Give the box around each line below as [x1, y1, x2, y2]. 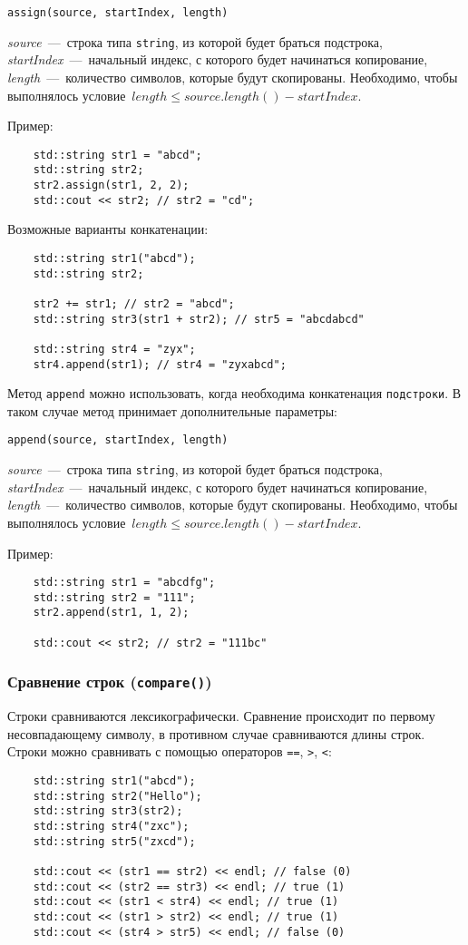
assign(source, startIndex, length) [7, 6, 229, 19]
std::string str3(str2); [33, 804, 183, 818]
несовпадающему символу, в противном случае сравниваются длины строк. [7, 724, 425, 743]
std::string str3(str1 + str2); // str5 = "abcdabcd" [33, 312, 365, 326]
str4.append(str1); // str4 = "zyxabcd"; [33, 357, 287, 371]
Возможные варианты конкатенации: [7, 219, 209, 239]
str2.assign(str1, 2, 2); [33, 179, 190, 191]
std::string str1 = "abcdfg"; [33, 576, 216, 589]
